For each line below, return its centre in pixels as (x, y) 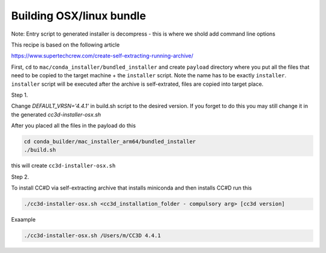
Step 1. (20, 95)
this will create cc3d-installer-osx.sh (63, 165)
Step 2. (20, 177)
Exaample (24, 220)
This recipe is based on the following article (66, 45)
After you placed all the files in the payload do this (73, 126)
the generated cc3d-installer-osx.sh (56, 114)
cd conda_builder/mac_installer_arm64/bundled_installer (110, 142)
